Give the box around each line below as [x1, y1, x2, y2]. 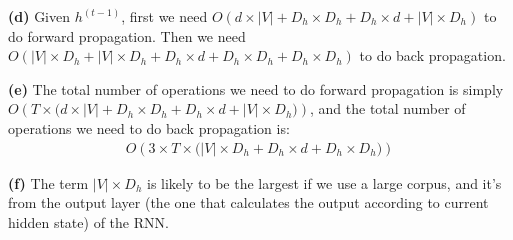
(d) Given [8, 6, 71, 26]
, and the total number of [310, 98, 466, 119]
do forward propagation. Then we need [8, 25, 246, 46]
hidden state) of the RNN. [8, 211, 169, 232]
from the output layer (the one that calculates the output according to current [8, 192, 489, 213]
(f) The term [8, 172, 89, 193]
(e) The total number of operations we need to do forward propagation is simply [8, 78, 504, 99]
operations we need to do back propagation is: [8, 117, 290, 138]
